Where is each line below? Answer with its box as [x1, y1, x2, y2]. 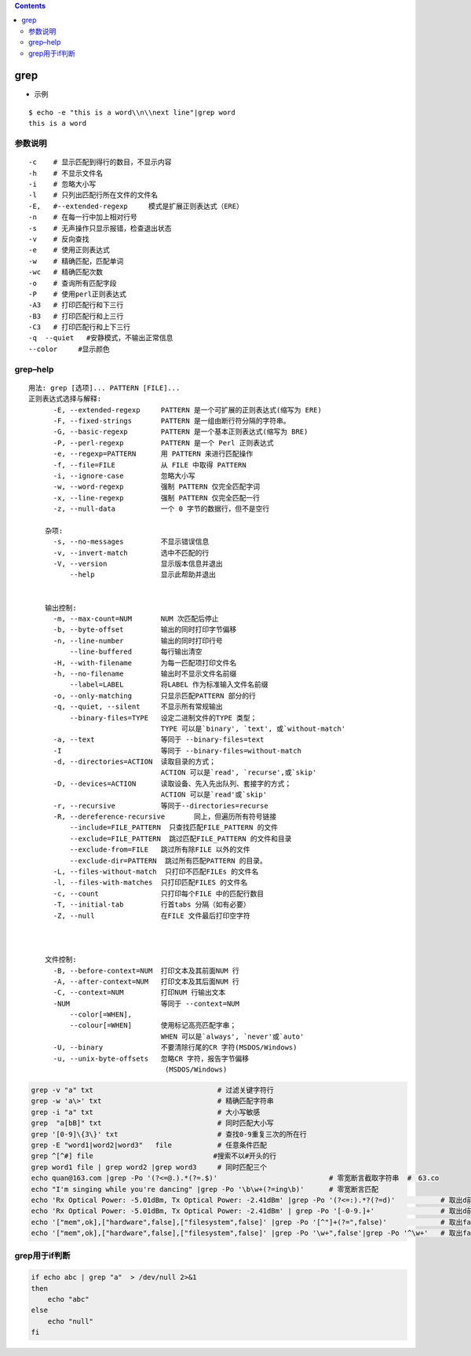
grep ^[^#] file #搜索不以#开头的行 [31, 1152, 277, 1160]
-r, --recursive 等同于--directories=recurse [53, 801, 268, 810]
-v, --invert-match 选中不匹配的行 [53, 548, 210, 557]
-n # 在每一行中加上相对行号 [28, 213, 137, 222]
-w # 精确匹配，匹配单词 [28, 256, 124, 266]
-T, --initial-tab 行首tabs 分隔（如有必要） [53, 900, 250, 909]
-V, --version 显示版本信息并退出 [53, 559, 223, 569]
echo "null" [47, 1317, 94, 1325]
